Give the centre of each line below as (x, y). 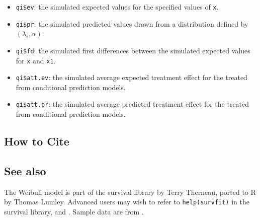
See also (25, 170)
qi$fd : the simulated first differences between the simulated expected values (133, 50)
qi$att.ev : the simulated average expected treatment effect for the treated (132, 77)
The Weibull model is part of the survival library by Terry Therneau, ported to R (130, 192)
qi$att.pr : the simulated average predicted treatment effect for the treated (133, 104)
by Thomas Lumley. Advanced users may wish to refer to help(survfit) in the (127, 202)
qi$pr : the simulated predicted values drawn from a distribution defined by (132, 23)
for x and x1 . (36, 60)
